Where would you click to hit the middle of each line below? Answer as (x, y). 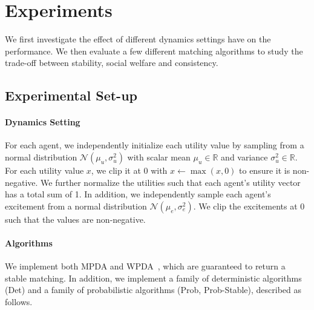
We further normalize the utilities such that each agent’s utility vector (171, 182)
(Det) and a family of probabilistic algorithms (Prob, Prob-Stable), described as (153, 290)
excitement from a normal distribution (76, 206)
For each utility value (44, 170)
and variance (244, 157)
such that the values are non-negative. (75, 219)
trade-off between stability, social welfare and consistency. (112, 63)
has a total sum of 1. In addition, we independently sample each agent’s (138, 194)
